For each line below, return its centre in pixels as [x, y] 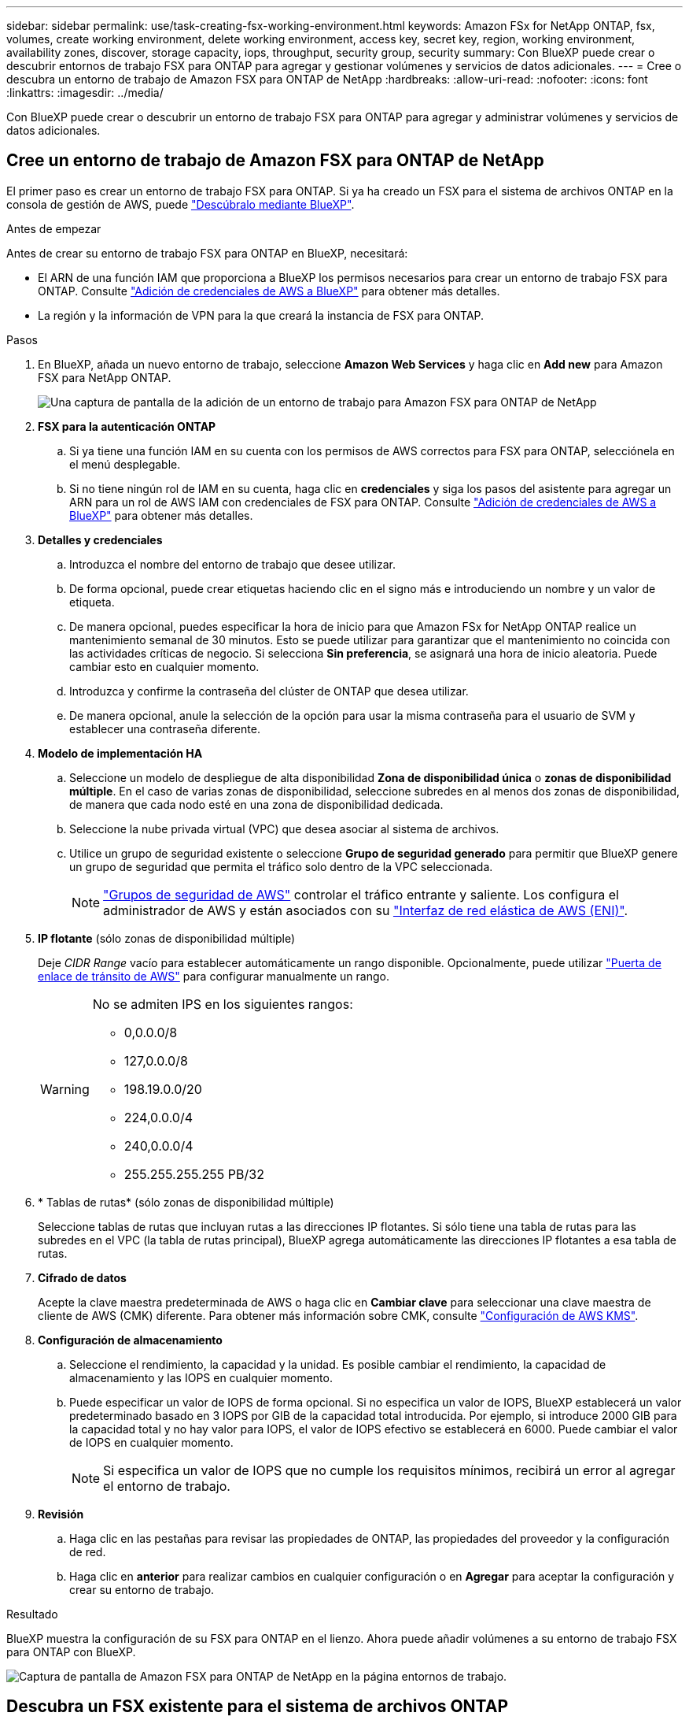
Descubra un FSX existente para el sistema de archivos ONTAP [258, 1707]
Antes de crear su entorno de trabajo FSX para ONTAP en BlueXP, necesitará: [207, 253]
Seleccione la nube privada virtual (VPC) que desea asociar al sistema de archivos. [284, 828]
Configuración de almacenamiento [130, 1340]
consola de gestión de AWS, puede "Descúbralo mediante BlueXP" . [181, 204]
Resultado [32, 1614]
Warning [65, 1089]
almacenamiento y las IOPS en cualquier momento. [201, 1377]
